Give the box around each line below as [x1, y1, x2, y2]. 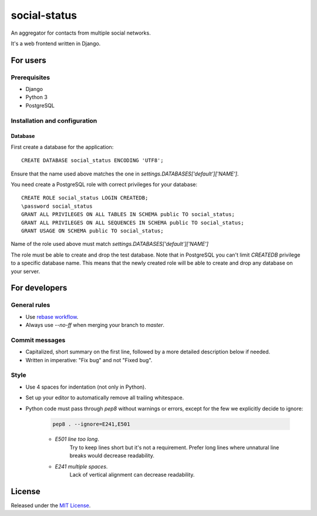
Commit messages [11, 336, 66, 344]
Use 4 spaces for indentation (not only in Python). [25, 383, 146, 390]
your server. [11, 268, 41, 275]
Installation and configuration [11, 116, 97, 124]
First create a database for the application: [11, 143, 114, 150]
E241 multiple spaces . [55, 463, 108, 470]
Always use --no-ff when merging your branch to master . [25, 322, 164, 329]
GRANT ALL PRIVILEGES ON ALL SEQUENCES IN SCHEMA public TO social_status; [21, 219, 244, 226]
